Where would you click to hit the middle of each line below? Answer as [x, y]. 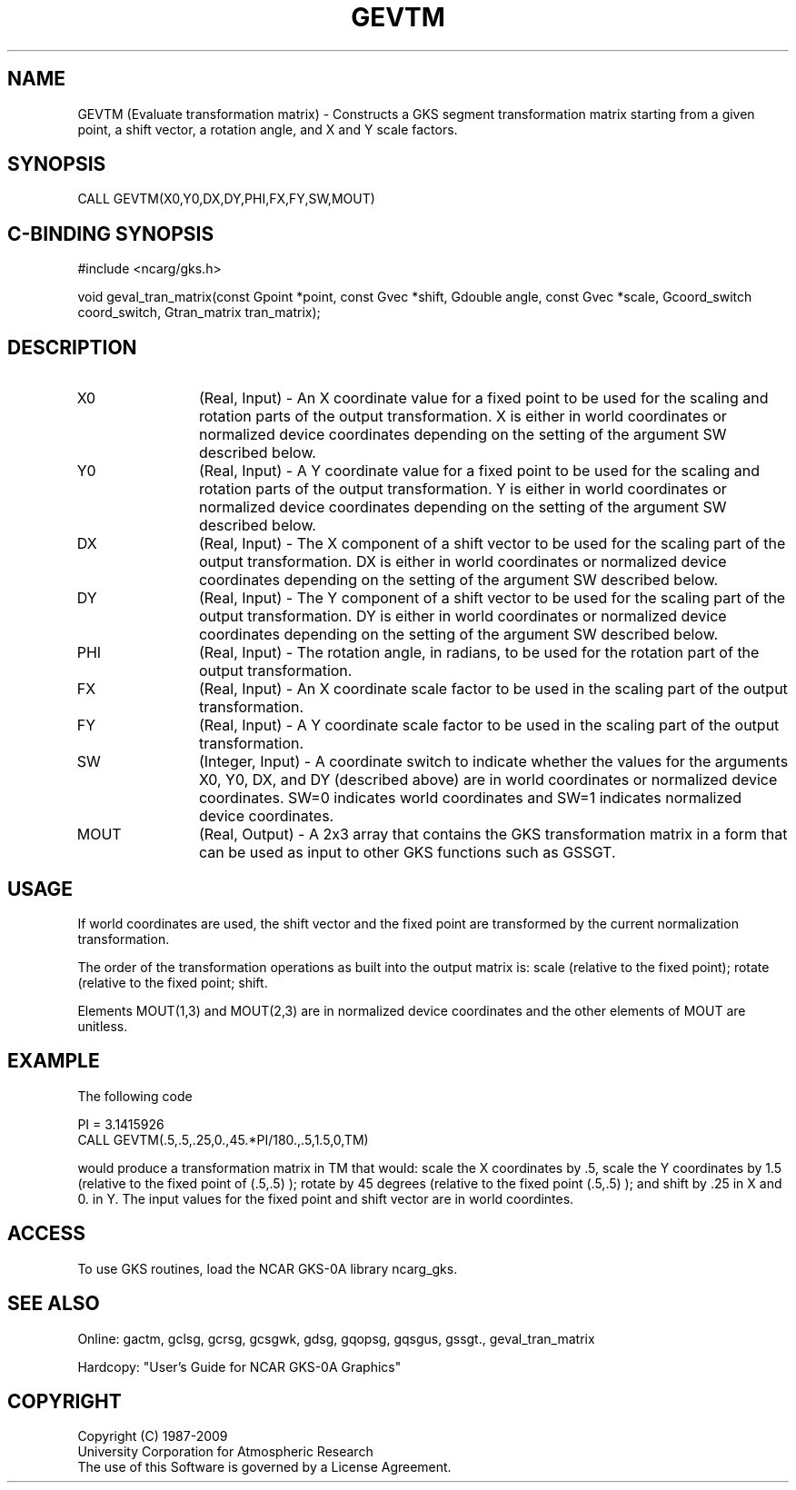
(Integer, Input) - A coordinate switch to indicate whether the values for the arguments [493, 762]
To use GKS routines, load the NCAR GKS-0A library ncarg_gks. [268, 1268]
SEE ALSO [54, 1304]
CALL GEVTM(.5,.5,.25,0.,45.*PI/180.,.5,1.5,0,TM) [223, 1139]
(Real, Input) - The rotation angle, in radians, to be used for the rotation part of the [479, 653]
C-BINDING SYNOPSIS [111, 233]
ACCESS [47, 1234]
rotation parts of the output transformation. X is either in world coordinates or [463, 417]
